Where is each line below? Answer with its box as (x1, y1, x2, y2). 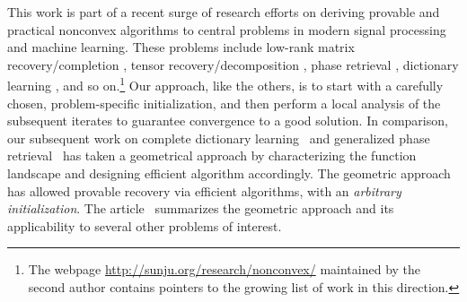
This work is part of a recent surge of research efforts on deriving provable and (7, 3, 440, 21)
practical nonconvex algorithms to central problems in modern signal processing (7, 20, 446, 39)
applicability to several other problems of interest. (7, 216, 282, 235)
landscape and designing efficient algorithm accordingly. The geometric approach (7, 164, 451, 182)
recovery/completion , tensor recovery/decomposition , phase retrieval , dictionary (7, 55, 459, 73)
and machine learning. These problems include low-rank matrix (7, 38, 355, 56)
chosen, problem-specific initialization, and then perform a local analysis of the (7, 93, 441, 112)
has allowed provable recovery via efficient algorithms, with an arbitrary (7, 181, 401, 200)
